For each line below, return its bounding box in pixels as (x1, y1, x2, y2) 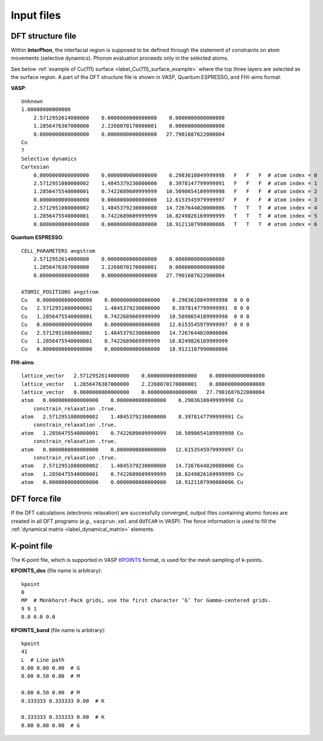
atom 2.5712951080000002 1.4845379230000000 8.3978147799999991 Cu (21, 413, 243, 420)
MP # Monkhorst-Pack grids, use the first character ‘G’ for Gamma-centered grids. (21, 597, 272, 604)
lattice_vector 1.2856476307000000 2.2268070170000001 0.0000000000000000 (21, 380, 265, 387)
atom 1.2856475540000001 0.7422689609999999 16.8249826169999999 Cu (21, 471, 243, 477)
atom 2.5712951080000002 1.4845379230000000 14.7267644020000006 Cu (21, 462, 243, 469)
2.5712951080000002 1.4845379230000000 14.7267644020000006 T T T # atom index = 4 (33, 205, 318, 211)
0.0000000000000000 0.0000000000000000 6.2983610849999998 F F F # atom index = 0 (33, 171, 318, 179)
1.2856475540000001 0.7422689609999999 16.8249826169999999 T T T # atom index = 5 (33, 212, 318, 219)
